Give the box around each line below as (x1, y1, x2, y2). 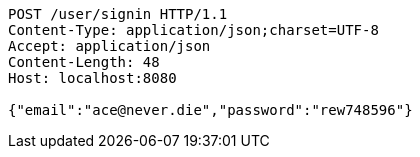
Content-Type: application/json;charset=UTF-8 (8, 22, 379, 38)
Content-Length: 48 (8, 54, 160, 70)
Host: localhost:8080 (8, 70, 177, 86)
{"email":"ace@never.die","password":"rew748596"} (8, 102, 413, 118)
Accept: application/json (8, 38, 211, 54)
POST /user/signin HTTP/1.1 (8, 6, 228, 22)
